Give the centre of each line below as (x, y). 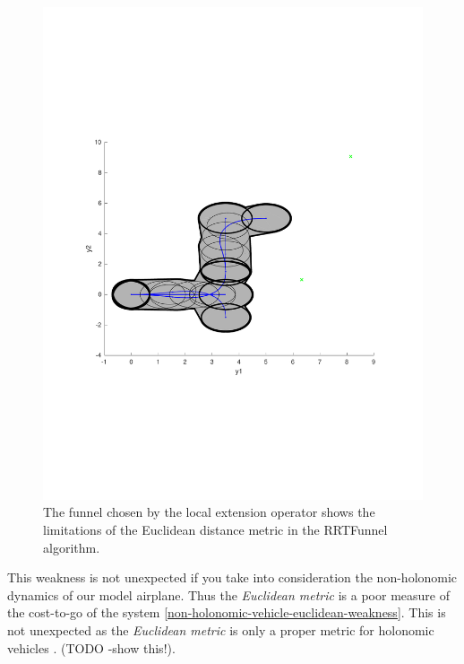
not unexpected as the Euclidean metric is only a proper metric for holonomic (221, 630)
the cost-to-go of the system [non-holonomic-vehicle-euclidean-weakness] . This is (227, 612)
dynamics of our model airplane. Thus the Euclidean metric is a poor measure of (228, 594)
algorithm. (72, 547)
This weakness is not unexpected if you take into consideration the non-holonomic (232, 577)
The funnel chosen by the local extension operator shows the (209, 512)
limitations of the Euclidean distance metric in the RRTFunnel (215, 530)
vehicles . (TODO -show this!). (91, 647)
